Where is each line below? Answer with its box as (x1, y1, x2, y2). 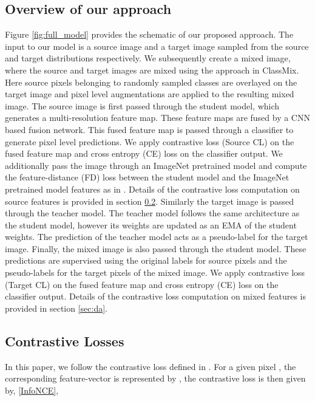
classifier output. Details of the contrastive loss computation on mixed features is (5, 290, 306, 303)
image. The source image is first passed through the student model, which (5, 99, 280, 112)
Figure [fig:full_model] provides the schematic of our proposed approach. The (5, 28, 294, 41)
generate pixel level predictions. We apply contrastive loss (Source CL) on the (5, 135, 294, 148)
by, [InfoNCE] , (5, 383, 59, 396)
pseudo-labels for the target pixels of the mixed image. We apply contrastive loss (5, 266, 305, 279)
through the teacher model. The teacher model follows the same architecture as (5, 207, 300, 219)
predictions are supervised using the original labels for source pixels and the (5, 254, 287, 267)
